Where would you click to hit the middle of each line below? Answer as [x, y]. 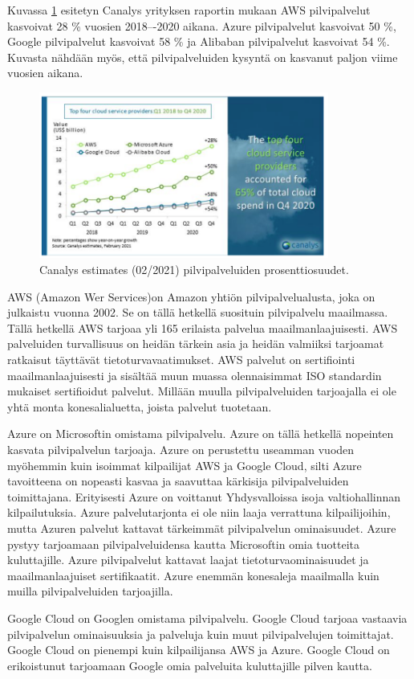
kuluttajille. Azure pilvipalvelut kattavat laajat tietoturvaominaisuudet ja [188, 560]
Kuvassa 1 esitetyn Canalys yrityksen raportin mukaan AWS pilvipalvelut [189, 10]
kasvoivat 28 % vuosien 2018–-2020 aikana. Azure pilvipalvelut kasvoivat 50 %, [202, 25]
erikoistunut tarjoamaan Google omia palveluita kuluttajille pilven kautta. [190, 665]
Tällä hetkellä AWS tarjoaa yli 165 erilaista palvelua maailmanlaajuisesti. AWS [203, 327]
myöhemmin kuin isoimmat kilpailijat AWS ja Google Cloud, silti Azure [185, 465]
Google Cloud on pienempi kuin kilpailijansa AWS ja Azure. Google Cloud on [199, 650]
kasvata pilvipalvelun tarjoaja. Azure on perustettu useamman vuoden [181, 449]
